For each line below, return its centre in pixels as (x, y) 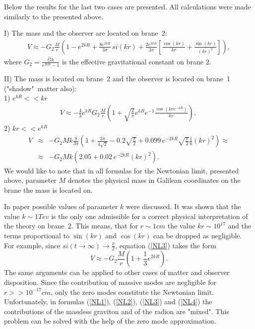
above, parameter (30, 180)
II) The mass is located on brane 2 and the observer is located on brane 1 (117, 79)
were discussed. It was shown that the (184, 206)
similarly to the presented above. (54, 16)
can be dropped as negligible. (197, 236)
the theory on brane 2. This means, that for (71, 226)
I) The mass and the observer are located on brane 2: (86, 33)
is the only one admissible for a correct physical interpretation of (150, 216)
